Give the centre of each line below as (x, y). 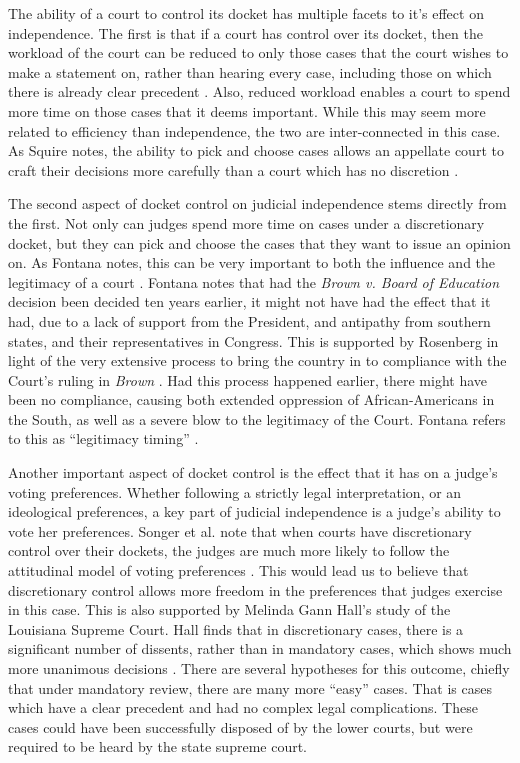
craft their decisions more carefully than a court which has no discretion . (233, 169)
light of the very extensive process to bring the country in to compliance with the (257, 360)
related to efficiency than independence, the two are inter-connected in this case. (254, 130)
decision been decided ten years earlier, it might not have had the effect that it (249, 301)
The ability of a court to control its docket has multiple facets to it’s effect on (246, 13)
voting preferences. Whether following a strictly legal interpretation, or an (235, 491)
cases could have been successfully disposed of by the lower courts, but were (240, 726)
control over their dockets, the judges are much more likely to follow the (229, 550)
